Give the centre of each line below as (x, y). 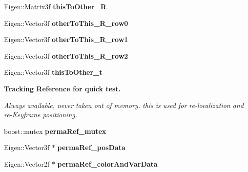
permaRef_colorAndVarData (107, 163)
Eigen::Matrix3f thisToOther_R (55, 6)
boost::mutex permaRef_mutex (55, 131)
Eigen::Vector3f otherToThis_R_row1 (66, 39)
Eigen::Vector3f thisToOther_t (53, 72)
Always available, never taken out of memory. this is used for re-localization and (124, 105)
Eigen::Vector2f (27, 163)
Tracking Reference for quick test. (62, 88)
